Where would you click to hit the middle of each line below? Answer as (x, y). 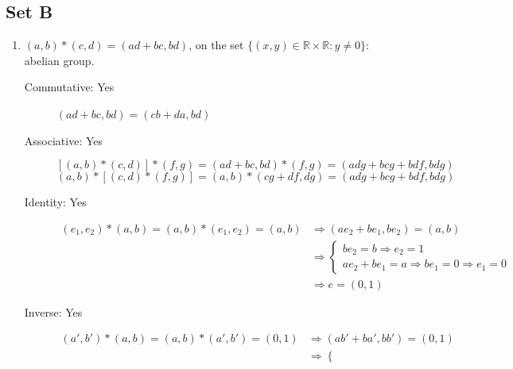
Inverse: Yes (53, 311)
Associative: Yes (64, 140)
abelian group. (59, 60)
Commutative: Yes (69, 87)
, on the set (216, 45)
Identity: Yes (55, 202)
